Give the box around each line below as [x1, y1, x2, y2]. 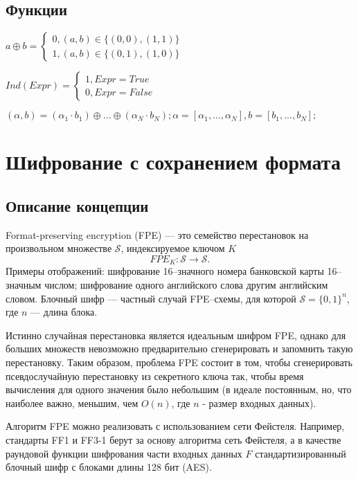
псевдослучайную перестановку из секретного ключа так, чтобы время [6, 368, 304, 383]
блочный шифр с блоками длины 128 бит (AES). [6, 460, 212, 474]
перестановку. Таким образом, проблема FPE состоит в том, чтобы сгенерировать [6, 354, 352, 369]
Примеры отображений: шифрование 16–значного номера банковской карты [6, 264, 324, 278]
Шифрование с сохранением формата [6, 147, 341, 176]
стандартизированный [255, 446, 346, 460]
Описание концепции [6, 195, 149, 216]
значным [6, 278, 42, 292]
